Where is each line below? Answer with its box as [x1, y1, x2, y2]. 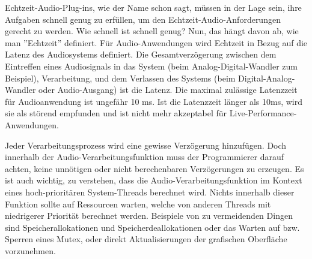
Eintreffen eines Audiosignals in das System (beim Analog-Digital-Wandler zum [5, 59, 298, 72]
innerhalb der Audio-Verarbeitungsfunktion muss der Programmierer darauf [5, 150, 284, 163]
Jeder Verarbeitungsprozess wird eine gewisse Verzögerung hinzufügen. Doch [5, 138, 287, 151]
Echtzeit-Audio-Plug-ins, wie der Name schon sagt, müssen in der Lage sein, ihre [5, 1, 302, 13]
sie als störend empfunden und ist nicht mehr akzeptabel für [5, 107, 227, 119]
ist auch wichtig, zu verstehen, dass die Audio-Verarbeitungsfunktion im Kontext [5, 174, 302, 186]
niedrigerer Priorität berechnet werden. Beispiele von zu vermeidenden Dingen [5, 209, 293, 222]
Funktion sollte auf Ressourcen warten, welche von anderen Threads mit [5, 197, 271, 210]
